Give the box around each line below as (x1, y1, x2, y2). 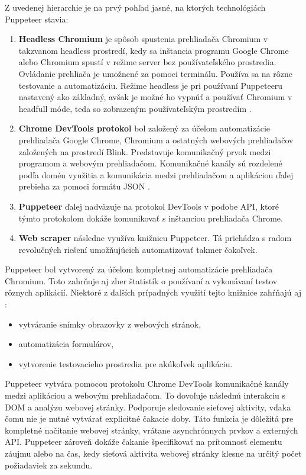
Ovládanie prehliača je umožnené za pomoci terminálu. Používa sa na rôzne (18, 67, 292, 79)
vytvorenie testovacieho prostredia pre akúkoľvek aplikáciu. (18, 357, 233, 370)
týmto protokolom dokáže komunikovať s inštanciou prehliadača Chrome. (18, 211, 283, 224)
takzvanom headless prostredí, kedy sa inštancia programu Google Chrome (18, 44, 289, 56)
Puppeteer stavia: (5, 12, 69, 25)
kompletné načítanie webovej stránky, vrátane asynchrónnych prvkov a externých (5, 423, 298, 436)
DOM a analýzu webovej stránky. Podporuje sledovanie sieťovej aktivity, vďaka (5, 400, 291, 413)
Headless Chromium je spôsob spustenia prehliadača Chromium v (18, 33, 268, 45)
